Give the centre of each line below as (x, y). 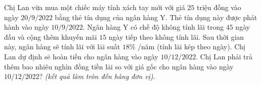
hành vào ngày (27, 27)
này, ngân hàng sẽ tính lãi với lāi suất (62, 47)
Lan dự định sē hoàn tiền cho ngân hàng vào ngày (81, 56)
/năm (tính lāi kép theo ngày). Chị (191, 47)
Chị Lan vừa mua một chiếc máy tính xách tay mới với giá (95, 7)
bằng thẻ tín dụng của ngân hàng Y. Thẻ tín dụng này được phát (156, 17)
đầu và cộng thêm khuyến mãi (51, 36)
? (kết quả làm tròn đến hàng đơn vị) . (97, 76)
